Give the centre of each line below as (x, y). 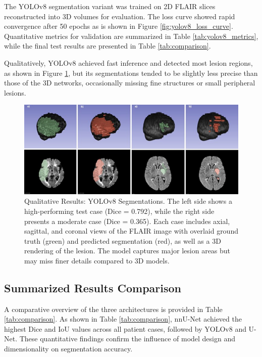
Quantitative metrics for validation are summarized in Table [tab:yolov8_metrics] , (131, 36)
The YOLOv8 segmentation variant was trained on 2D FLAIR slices (110, 6)
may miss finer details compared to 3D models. (97, 260)
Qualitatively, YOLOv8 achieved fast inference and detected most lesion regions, (128, 62)
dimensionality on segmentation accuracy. (68, 349)
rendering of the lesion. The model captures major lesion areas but (127, 251)
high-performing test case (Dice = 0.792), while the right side (119, 211)
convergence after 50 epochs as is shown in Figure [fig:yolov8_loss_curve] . (119, 26)
